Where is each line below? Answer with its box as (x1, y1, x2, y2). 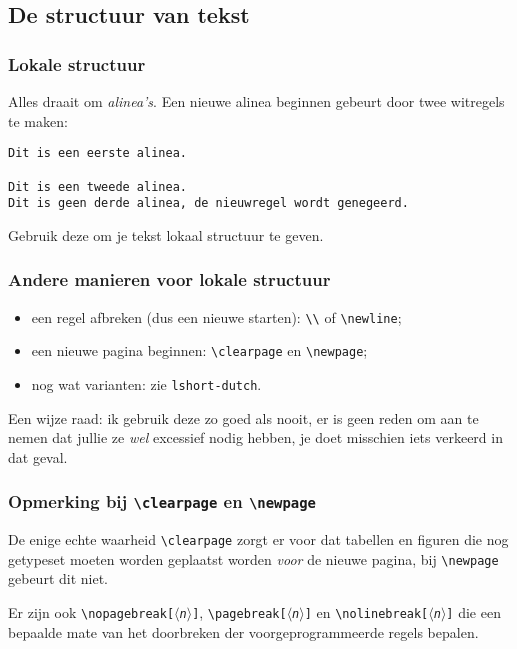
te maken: (8, 110, 68, 131)
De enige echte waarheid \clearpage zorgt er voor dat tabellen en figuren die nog (8, 529, 509, 550)
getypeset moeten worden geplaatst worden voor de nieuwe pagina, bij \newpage (8, 548, 499, 569)
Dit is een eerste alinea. (8, 146, 187, 161)
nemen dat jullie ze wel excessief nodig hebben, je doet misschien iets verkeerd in (8, 427, 503, 448)
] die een (446, 602, 501, 623)
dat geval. (8, 446, 68, 467)
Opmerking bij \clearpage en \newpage (8, 489, 316, 514)
